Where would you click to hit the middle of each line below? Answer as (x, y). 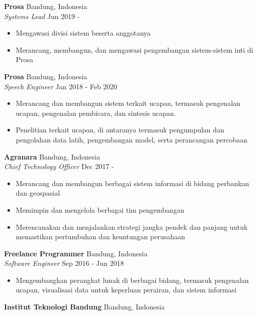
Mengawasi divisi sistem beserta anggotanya (83, 33)
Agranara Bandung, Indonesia (52, 156)
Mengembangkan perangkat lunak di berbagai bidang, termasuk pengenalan (132, 280)
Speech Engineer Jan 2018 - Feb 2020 (61, 86)
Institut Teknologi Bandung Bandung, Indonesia (84, 307)
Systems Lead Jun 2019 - (42, 16)
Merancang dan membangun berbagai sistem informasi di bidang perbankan (132, 183)
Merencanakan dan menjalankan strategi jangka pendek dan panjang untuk (132, 226)
